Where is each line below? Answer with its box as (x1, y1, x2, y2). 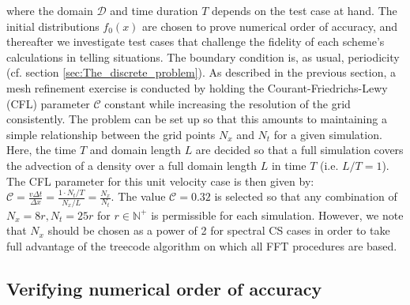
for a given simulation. (273, 126, 382, 142)
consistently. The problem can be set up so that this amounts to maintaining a (6, 111, 387, 127)
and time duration (110, 2, 198, 18)
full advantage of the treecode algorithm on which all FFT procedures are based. (6, 237, 397, 254)
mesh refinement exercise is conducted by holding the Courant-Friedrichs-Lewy (6, 79, 388, 96)
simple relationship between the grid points (6, 126, 216, 142)
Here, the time (6, 141, 77, 158)
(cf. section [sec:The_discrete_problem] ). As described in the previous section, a (6, 64, 397, 81)
